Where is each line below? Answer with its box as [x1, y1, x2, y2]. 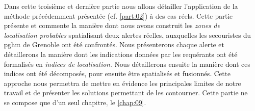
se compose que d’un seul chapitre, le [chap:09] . [4, 97, 146, 107]
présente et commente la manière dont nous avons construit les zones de [4, 20, 220, 30]
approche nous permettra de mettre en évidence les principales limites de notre [4, 78, 241, 88]
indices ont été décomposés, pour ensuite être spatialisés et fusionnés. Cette [4, 68, 230, 79]
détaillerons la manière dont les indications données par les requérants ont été [4, 49, 237, 59]
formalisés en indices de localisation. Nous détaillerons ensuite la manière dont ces [4, 58, 250, 69]
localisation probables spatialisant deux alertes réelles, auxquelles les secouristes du [4, 29, 251, 40]
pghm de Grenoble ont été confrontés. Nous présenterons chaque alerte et [4, 39, 224, 50]
